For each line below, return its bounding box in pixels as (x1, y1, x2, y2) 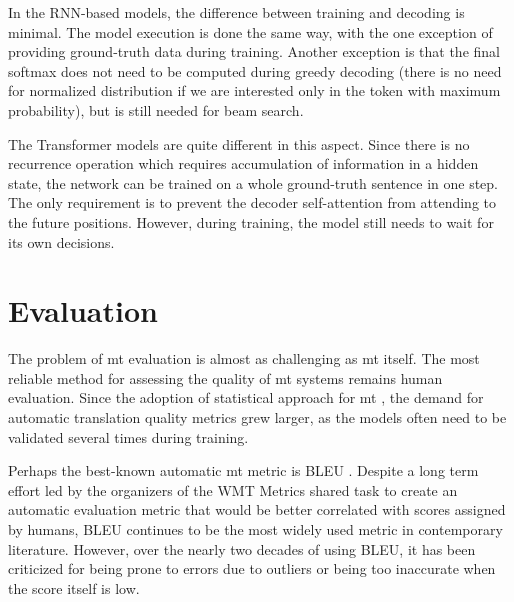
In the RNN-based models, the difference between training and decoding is (8, 2, 465, 22)
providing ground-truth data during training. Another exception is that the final (8, 41, 500, 62)
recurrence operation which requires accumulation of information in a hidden (8, 153, 479, 174)
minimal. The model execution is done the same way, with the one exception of (8, 21, 493, 42)
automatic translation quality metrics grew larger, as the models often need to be (8, 407, 507, 428)
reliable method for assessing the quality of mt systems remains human (8, 367, 443, 388)
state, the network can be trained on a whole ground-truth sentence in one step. (8, 172, 498, 193)
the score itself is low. (8, 577, 140, 598)
